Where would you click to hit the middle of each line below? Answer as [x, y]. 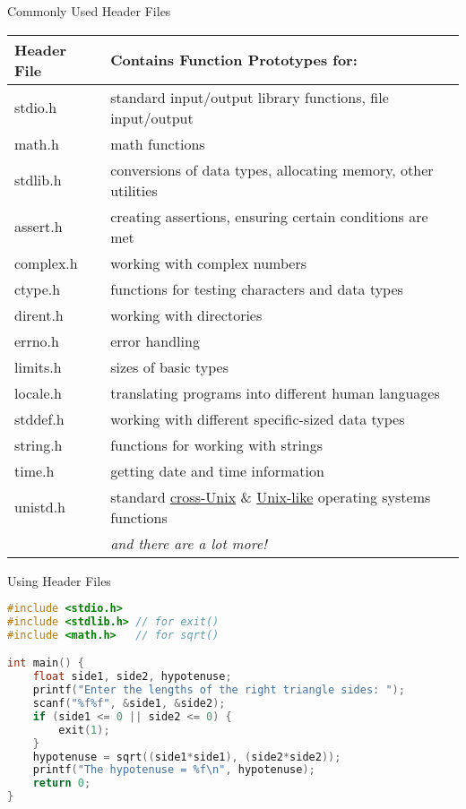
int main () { [46, 663]
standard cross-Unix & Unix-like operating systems [271, 496]
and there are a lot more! [189, 543]
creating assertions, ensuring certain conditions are [269, 216]
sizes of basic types [170, 366]
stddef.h [39, 418]
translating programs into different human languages [275, 392]
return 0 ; [62, 783]
